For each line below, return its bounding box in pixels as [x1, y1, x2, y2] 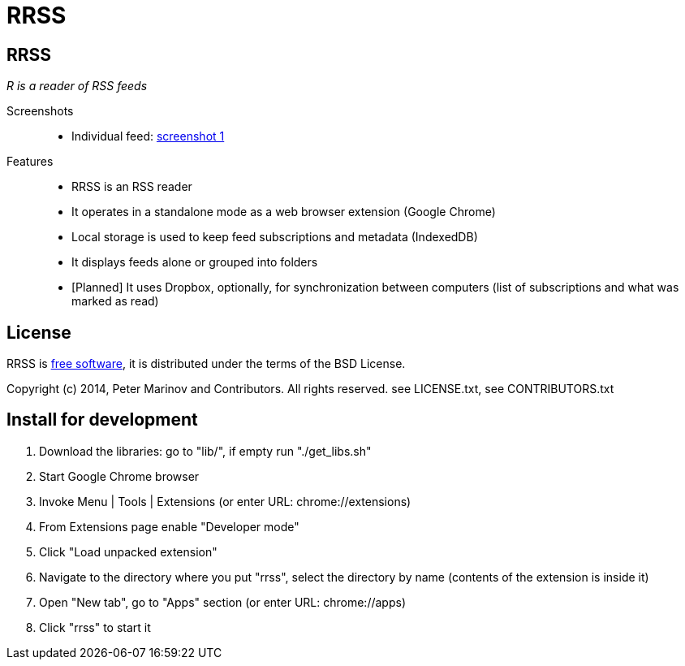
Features [6, 154, 54, 169]
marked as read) [71, 294, 159, 309]
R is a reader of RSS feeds [6, 79, 148, 93]
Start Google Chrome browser [39, 469, 200, 483]
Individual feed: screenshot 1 [71, 129, 225, 144]
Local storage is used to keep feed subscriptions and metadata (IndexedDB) [71, 230, 478, 244]
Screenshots [6, 104, 74, 119]
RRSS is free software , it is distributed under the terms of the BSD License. [6, 357, 406, 371]
